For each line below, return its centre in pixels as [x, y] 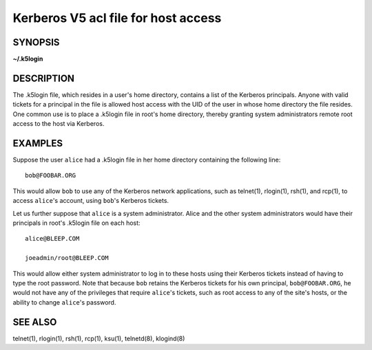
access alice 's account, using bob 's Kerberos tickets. [91, 201]
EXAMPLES [38, 143]
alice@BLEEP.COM [52, 239]
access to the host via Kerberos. [59, 124]
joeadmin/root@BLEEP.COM [67, 258]
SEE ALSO [35, 322]
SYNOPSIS [36, 42]
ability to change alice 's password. [64, 302]
